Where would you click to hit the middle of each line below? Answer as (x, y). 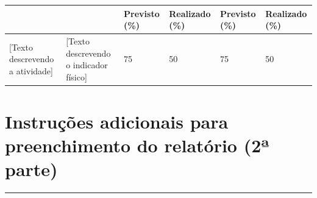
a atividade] (31, 70)
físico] (77, 76)
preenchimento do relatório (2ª (137, 145)
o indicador (87, 65)
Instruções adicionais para (117, 121)
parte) (31, 169)
